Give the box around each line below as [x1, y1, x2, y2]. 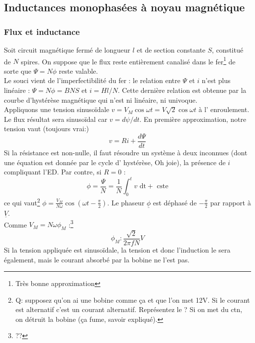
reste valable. [58, 65, 98, 76]
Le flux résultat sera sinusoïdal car [4, 114, 107, 124]
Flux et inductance [4, 25, 80, 37]
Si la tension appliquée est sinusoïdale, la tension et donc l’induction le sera [4, 244, 230, 255]
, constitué [212, 45, 243, 55]
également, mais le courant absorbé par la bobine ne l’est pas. [4, 254, 190, 264]
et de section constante [137, 45, 205, 55]
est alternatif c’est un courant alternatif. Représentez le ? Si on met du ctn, [15, 304, 242, 314]
